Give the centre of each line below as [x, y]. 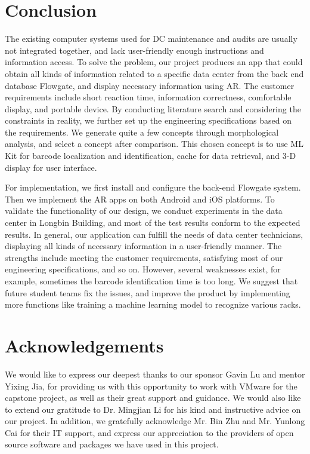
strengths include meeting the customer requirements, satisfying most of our [144, 257]
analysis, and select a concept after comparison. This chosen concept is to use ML [154, 144]
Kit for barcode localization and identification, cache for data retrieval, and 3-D [151, 156]
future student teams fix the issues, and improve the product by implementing [148, 292]
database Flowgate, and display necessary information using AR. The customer [150, 85]
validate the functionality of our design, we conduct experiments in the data [144, 211]
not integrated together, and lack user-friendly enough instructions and [134, 50]
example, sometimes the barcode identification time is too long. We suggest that [151, 281]
